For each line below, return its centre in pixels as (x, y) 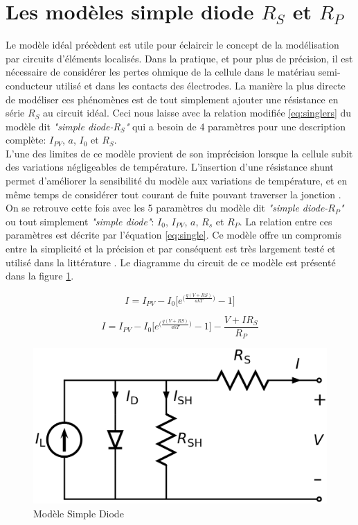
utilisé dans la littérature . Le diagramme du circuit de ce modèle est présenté (171, 262)
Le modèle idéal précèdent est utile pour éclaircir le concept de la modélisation (172, 45)
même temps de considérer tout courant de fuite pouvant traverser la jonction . (173, 194)
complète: (26, 140)
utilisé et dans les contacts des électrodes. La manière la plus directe (200, 85)
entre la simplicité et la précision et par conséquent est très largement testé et (171, 249)
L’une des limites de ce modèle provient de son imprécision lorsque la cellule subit (179, 153)
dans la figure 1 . (40, 276)
